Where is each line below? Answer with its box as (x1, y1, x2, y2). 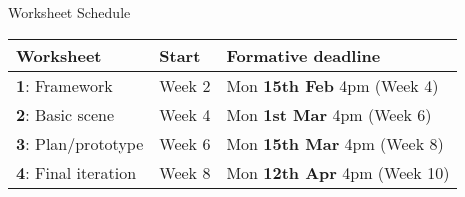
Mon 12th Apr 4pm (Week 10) (226, 160, 450, 184)
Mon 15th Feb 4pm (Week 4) (226, 73, 439, 97)
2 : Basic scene (16, 102, 115, 126)
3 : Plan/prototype (16, 131, 144, 155)
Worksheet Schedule (8, 2, 131, 22)
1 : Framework (16, 73, 113, 97)
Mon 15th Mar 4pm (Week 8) (226, 131, 444, 155)
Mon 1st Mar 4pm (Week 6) (226, 102, 432, 126)
